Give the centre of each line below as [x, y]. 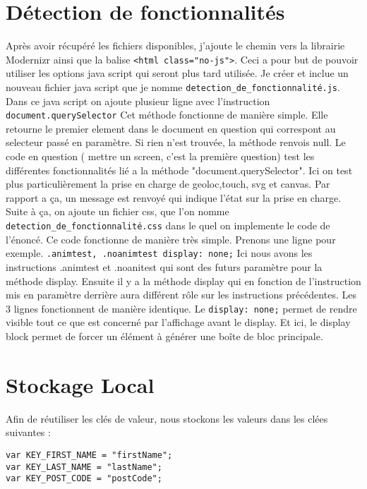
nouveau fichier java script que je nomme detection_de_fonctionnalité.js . [173, 86]
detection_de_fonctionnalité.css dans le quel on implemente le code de [168, 225]
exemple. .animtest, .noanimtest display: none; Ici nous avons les [159, 253]
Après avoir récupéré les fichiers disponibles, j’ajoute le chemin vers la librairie [175, 46]
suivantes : [28, 432]
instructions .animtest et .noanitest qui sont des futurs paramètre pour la [164, 266]
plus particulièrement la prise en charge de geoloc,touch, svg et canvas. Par [168, 184]
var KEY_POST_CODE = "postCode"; [84, 479]
